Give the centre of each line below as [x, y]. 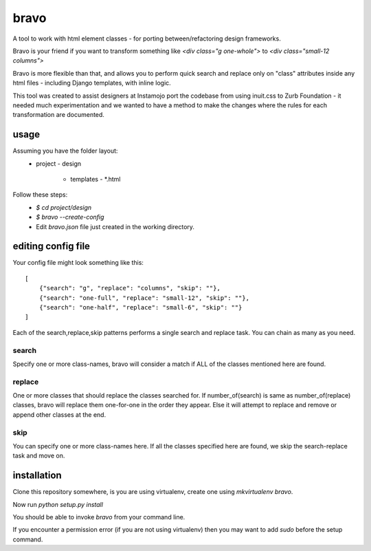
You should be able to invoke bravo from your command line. [99, 517]
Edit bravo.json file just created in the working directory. [115, 226]
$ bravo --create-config [70, 217]
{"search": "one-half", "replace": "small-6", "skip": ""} [140, 307]
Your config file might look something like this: [78, 263]
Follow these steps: [40, 195]
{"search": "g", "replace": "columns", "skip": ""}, [130, 288]
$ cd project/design [64, 207]
